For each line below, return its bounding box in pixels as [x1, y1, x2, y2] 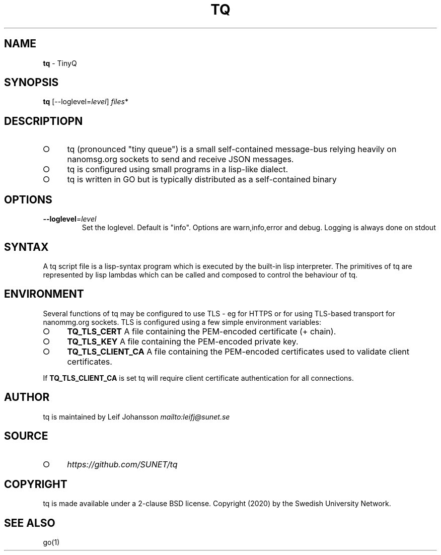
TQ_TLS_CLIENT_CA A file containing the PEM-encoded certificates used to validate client [67, 346, 410, 357]
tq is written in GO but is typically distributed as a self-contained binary [67, 174, 337, 185]
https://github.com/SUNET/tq [67, 459, 178, 469]
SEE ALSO [4, 516, 55, 529]
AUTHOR [4, 391, 50, 404]
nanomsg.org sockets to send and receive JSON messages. [67, 154, 294, 165]
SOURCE [4, 430, 48, 443]
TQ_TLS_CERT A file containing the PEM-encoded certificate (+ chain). [67, 326, 336, 336]
